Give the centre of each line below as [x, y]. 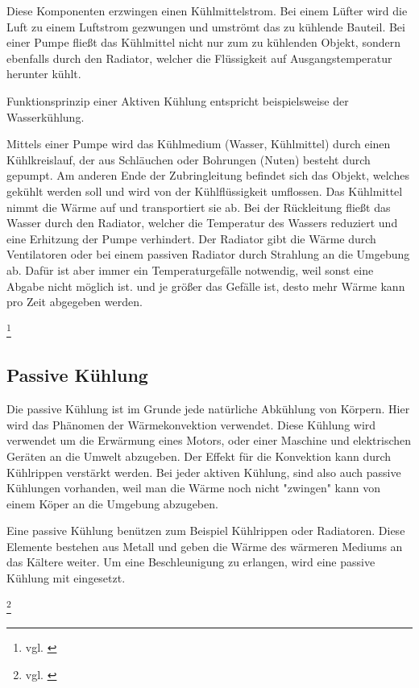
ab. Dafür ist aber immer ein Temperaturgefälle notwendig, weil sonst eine [190, 269]
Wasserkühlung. [46, 116]
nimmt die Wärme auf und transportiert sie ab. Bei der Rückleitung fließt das [199, 207]
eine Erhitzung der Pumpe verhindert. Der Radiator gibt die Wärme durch [191, 238]
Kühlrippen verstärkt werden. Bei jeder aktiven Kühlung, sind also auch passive [204, 472]
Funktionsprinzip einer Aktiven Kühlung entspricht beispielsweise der [178, 100]
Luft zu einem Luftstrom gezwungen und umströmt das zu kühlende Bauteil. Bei [206, 26]
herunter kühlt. [44, 74]
